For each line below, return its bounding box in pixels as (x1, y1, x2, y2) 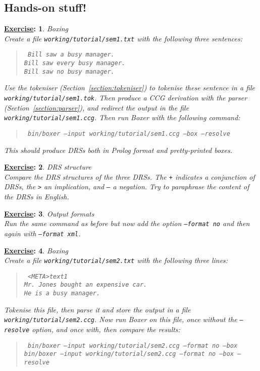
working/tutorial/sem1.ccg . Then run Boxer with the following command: (4, 112, 240, 123)
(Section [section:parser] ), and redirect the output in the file (4, 102, 189, 113)
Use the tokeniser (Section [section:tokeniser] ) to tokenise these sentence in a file (4, 82, 255, 93)
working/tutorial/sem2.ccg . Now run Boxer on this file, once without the (4, 314, 237, 325)
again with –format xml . (4, 228, 81, 238)
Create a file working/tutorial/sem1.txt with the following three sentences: (4, 33, 243, 43)
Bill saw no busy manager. (24, 68, 115, 75)
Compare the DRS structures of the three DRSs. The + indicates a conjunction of (4, 171, 255, 182)
